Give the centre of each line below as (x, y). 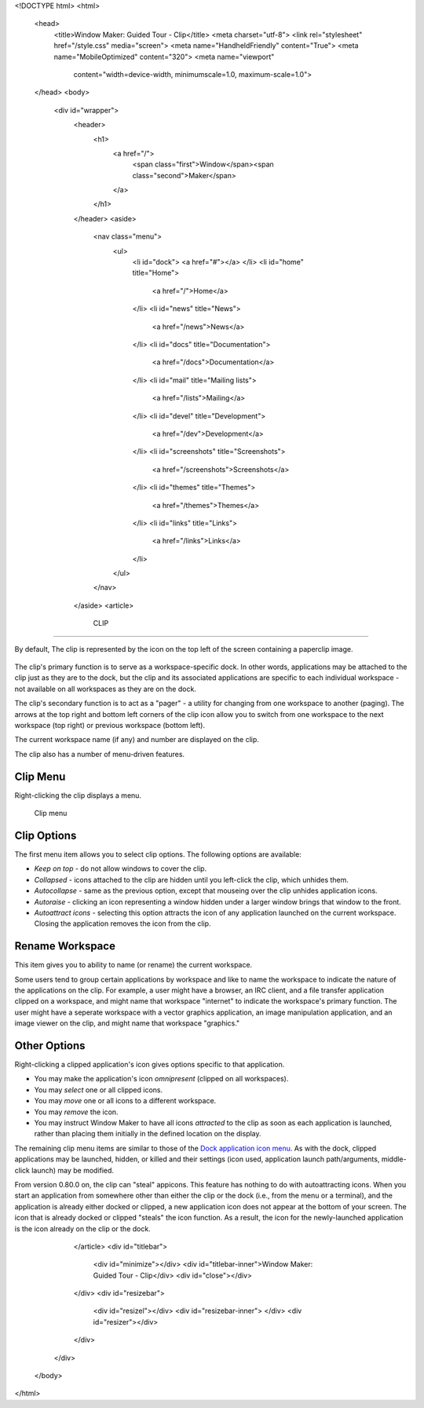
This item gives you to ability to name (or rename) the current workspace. (133, 965)
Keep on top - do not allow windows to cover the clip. (121, 869)
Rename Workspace (65, 946)
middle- (394, 1159)
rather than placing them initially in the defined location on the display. (148, 1134)
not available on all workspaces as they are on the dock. (105, 689)
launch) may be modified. (73, 1170)
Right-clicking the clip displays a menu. (78, 795)
